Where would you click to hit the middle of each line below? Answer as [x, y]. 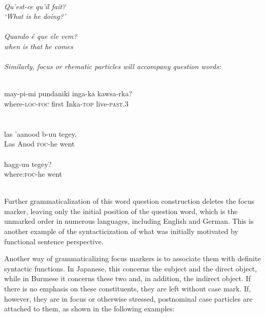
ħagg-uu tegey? [28, 164]
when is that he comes [39, 46]
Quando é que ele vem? [41, 36]
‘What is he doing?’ [35, 16]
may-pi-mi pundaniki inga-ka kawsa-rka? [68, 93]
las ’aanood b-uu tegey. [40, 133]
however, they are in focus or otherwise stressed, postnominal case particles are [128, 298]
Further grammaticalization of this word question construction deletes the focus [129, 201]
